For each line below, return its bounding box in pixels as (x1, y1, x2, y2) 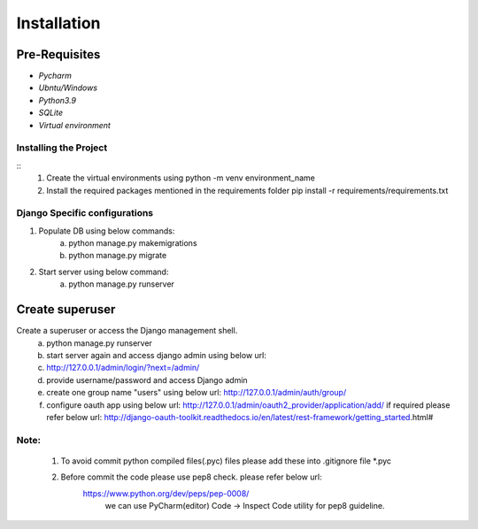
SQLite (38, 107, 64, 119)
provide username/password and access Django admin (46, 374, 248, 385)
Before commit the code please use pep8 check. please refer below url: (60, 471, 322, 482)
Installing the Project (16, 142, 108, 154)
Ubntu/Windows (38, 82, 97, 93)
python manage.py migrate (68, 250, 167, 261)
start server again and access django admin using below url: (46, 349, 267, 360)
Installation (16, 13, 101, 33)
